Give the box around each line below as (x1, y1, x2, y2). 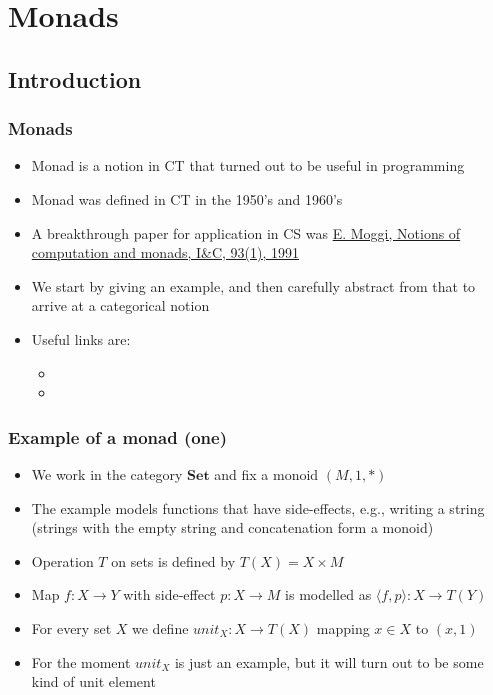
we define (132, 617, 189, 638)
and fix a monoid (214, 463, 319, 484)
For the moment (31, 651, 131, 672)
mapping (316, 617, 370, 638)
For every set (31, 617, 112, 638)
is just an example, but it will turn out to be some (174, 651, 484, 672)
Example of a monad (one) (8, 424, 228, 449)
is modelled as (285, 584, 372, 605)
